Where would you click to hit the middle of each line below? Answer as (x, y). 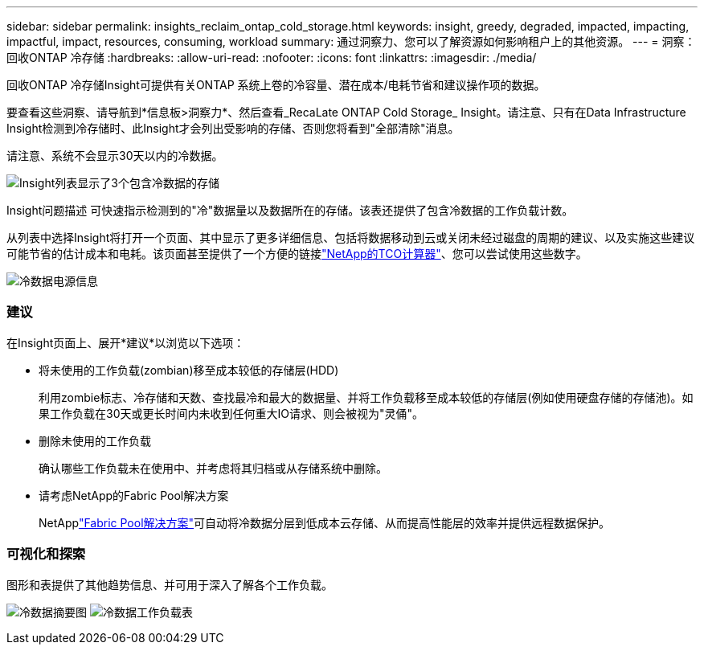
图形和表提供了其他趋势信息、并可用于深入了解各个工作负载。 (170, 584)
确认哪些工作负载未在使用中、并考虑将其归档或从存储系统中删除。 (213, 468)
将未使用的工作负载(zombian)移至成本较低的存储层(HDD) (189, 370)
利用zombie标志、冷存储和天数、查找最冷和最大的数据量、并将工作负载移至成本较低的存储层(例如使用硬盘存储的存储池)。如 (366, 397)
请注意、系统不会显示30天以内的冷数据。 (115, 156)
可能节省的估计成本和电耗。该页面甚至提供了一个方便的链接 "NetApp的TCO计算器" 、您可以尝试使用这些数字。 (297, 254)
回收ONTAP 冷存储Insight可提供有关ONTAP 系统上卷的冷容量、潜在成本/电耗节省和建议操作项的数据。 (276, 85)
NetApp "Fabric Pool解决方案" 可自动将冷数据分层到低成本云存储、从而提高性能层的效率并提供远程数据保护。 (325, 522)
